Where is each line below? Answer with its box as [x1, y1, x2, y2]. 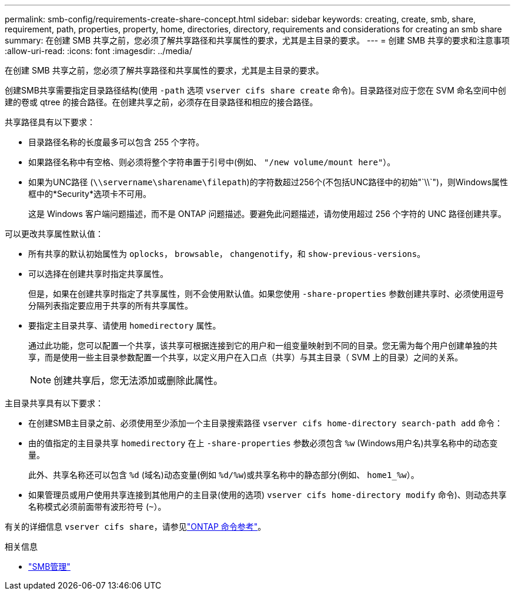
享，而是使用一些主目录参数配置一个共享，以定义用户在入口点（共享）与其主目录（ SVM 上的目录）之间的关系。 [28, 352, 463, 362]
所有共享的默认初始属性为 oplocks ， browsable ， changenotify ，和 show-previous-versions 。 [28, 249, 426, 259]
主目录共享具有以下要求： [5, 398, 103, 408]
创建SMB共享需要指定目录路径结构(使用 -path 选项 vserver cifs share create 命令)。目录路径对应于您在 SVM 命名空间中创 [5, 85, 506, 95]
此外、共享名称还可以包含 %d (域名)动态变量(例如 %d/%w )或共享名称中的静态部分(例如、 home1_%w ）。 [28, 470, 419, 480]
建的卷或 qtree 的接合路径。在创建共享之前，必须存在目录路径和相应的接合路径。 [5, 97, 318, 107]
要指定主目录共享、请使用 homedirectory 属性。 [28, 320, 221, 330]
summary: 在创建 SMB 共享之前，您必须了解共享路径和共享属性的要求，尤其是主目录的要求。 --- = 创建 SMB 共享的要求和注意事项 [5, 35, 510, 45]
